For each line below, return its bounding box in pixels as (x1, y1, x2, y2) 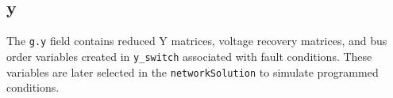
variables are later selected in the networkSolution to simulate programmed (6, 63, 379, 80)
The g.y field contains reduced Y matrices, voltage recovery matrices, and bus (6, 32, 387, 49)
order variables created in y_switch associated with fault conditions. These (6, 47, 372, 64)
